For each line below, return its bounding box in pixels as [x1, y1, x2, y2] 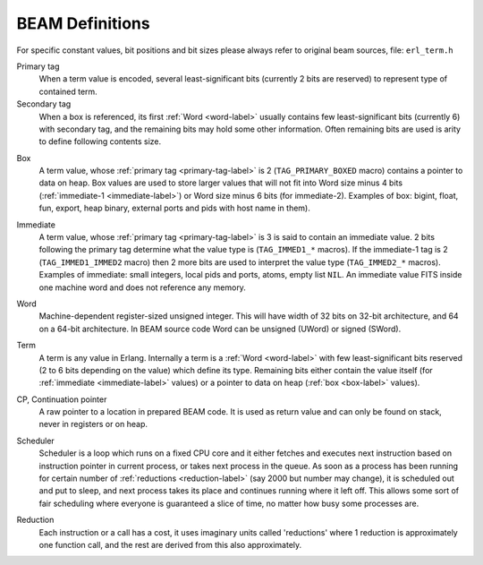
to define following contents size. [38, 136, 161, 147]
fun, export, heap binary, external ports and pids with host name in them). [38, 202, 310, 214]
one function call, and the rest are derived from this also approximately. [38, 540, 302, 550]
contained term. [38, 86, 97, 97]
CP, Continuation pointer [16, 394, 107, 405]
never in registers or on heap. [38, 419, 148, 430]
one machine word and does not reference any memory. [38, 282, 246, 293]
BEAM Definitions [16, 13, 151, 33]
